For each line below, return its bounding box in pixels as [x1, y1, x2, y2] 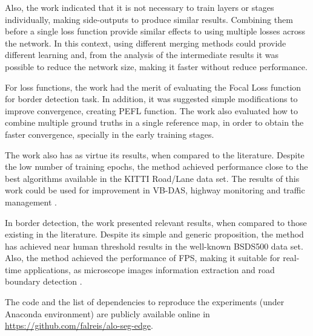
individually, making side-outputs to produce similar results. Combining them [5, 13, 293, 25]
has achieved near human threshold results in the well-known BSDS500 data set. [5, 239, 303, 252]
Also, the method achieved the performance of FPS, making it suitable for [5, 251, 280, 264]
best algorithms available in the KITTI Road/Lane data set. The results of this [5, 172, 300, 184]
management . [5, 195, 57, 208]
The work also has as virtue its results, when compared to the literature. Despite [5, 148, 305, 161]
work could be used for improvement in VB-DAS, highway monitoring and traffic [5, 184, 305, 196]
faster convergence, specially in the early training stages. [5, 128, 214, 140]
